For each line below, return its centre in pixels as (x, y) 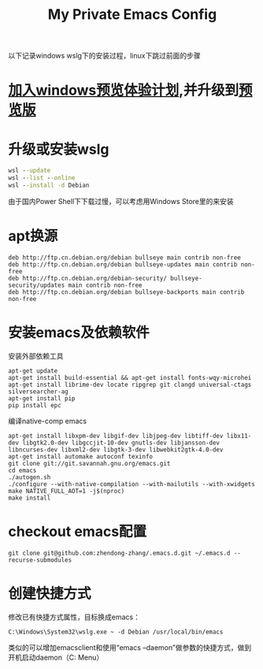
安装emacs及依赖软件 (79, 333)
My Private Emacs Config (132, 15)
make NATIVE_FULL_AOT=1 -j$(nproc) (67, 491)
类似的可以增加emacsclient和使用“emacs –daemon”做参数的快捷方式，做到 (130, 647)
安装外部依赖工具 (36, 355)
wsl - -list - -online (42, 178)
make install (30, 498)
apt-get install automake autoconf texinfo (81, 456)
